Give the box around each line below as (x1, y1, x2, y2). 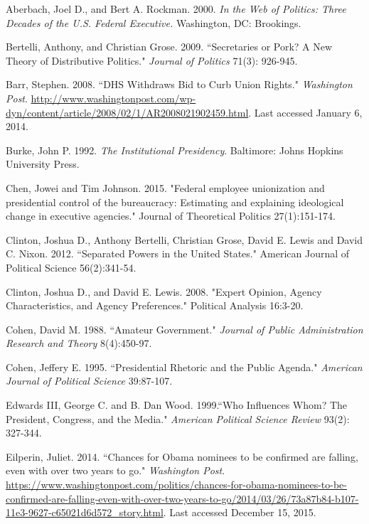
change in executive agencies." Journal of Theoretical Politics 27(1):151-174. (6, 208, 336, 223)
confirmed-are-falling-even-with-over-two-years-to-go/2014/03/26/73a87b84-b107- (6, 491, 359, 506)
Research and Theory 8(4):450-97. (6, 336, 152, 351)
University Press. (6, 156, 80, 171)
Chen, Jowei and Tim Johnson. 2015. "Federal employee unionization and (6, 180, 325, 195)
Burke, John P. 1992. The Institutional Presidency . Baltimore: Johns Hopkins (6, 142, 343, 157)
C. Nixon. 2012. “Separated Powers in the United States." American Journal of (6, 246, 350, 261)
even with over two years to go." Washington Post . (6, 463, 225, 478)
